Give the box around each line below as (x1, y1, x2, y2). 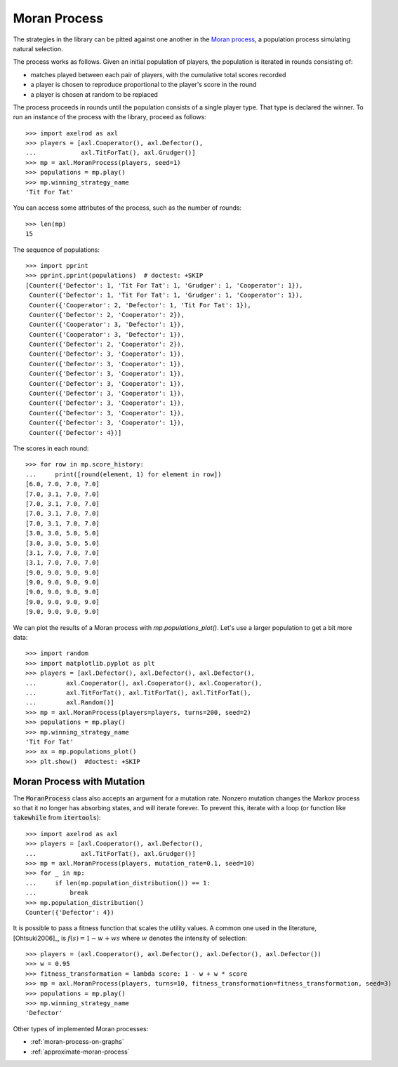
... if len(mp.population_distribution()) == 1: (25, 879, 211, 887)
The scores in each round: (13, 444, 89, 452)
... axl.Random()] (25, 699, 115, 706)
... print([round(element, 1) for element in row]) (25, 470, 222, 478)
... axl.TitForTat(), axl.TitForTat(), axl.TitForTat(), (25, 688, 252, 697)
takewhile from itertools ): (13, 814, 101, 822)
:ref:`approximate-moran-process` (30, 1047, 130, 1056)
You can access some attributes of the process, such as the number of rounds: (13, 203, 242, 212)
